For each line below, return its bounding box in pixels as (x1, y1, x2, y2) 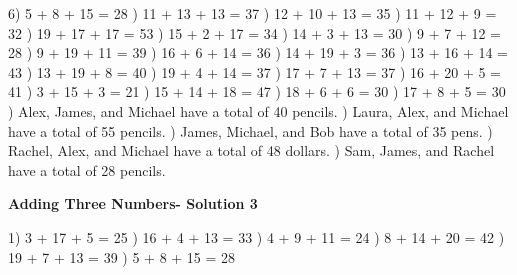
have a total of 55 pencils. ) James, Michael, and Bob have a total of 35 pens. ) (8, 120, 493, 141)
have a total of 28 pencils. (8, 159, 166, 180)
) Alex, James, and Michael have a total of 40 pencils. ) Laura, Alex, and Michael (8, 100, 509, 121)
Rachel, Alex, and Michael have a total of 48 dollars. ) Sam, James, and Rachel (8, 140, 495, 161)
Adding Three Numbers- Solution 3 (8, 193, 258, 214)
